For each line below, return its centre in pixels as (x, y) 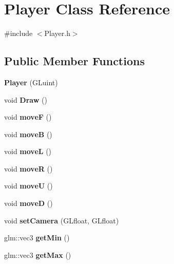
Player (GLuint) (31, 82)
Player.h (57, 33)
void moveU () (28, 186)
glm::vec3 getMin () (37, 238)
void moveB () (28, 134)
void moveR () (28, 168)
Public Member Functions (74, 61)
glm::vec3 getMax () (38, 254)
